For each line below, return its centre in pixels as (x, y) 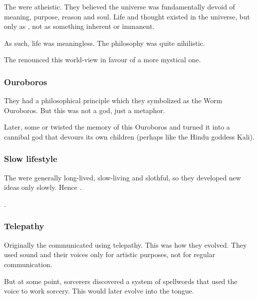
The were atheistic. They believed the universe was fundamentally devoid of (120, 6)
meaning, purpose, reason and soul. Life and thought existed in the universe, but (127, 16)
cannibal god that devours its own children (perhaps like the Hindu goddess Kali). (129, 136)
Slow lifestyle (31, 159)
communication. (28, 264)
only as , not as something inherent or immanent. (79, 26)
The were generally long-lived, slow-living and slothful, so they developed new (123, 177)
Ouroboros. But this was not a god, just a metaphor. (85, 110)
